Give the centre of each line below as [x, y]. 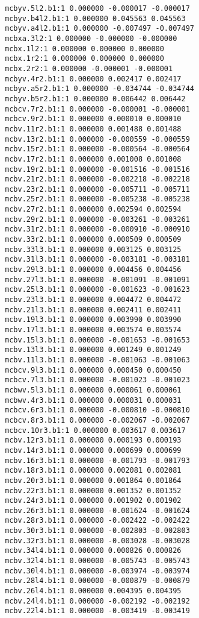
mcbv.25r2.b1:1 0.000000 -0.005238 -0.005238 [97, 199]
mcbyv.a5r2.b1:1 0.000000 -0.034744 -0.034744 [99, 89]
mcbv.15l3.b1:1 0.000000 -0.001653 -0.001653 [97, 340]
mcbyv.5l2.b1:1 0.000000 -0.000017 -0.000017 [97, 8]
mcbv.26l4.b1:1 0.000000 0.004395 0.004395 [93, 591]
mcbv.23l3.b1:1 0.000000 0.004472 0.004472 [93, 300]
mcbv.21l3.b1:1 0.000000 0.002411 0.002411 [93, 310]
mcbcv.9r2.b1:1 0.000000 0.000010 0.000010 [93, 119]
